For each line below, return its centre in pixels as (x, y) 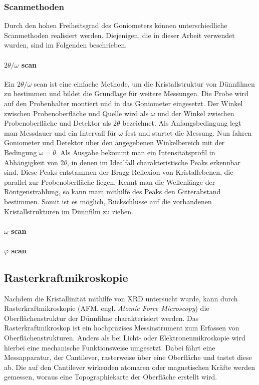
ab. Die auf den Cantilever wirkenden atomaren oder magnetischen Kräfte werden (130, 367)
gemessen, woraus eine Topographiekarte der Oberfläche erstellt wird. (111, 377)
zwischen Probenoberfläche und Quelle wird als (76, 113)
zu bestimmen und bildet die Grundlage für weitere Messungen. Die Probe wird (126, 93)
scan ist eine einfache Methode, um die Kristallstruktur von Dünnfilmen (144, 83)
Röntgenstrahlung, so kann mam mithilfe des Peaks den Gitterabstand (112, 191)
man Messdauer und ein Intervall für (60, 132)
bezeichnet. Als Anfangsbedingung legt (182, 123)
